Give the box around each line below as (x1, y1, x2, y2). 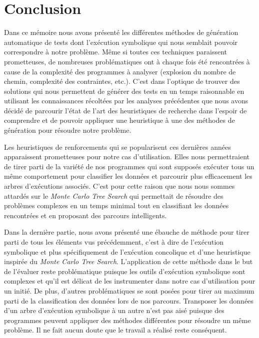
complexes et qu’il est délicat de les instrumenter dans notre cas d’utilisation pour (4, 276, 255, 286)
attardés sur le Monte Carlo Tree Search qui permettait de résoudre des (4, 190, 223, 201)
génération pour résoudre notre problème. (4, 125, 131, 135)
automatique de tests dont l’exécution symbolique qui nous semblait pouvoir (4, 36, 238, 47)
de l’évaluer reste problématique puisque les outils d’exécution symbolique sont (4, 266, 245, 276)
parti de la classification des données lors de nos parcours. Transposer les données (4, 295, 253, 306)
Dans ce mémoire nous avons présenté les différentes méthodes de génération (4, 27, 238, 37)
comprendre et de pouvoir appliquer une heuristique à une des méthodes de (4, 115, 235, 125)
